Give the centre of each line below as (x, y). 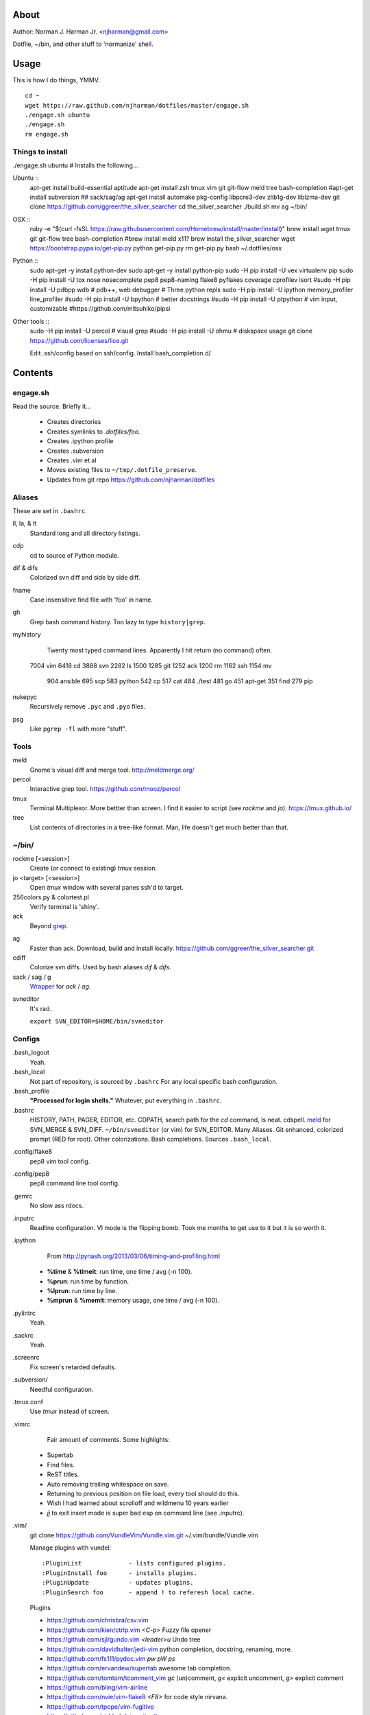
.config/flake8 (33, 1152)
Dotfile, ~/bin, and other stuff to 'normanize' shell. (83, 44)
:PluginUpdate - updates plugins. (118, 1583)
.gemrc (23, 1196)
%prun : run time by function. (88, 1281)
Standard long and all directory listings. (85, 533)
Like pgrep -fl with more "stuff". (78, 729)
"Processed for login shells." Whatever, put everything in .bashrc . (126, 1100)
